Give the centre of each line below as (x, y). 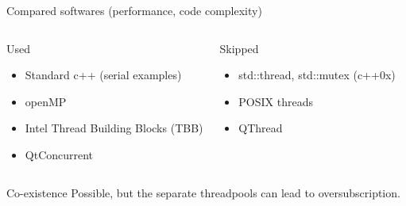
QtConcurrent (59, 154)
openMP (46, 101)
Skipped (239, 48)
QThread (261, 128)
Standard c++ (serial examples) (103, 75)
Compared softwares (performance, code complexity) (134, 10)
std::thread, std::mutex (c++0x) (317, 75)
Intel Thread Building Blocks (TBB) (114, 128)
